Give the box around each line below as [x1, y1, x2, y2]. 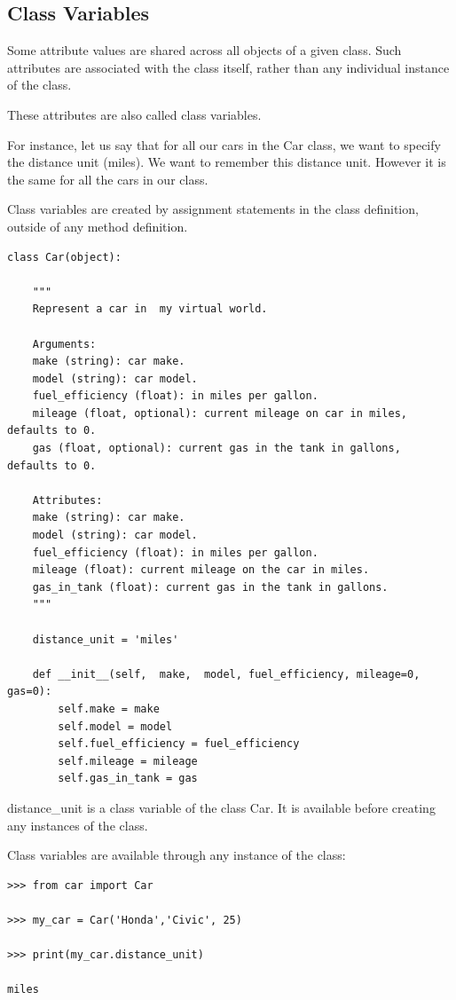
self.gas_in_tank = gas [58, 772, 198, 785]
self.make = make [58, 702, 160, 715]
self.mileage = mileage [58, 754, 198, 768]
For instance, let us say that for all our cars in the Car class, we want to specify [7, 135, 441, 154]
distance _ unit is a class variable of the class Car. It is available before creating [7, 798, 436, 816]
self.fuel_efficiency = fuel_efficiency [58, 737, 300, 751]
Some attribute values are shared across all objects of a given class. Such [7, 41, 402, 59]
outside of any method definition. [7, 217, 188, 235]
